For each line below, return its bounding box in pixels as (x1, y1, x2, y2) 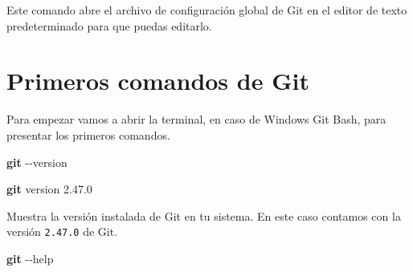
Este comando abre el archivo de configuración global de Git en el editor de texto (6, 2, 407, 18)
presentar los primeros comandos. (6, 126, 170, 143)
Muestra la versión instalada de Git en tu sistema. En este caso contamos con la (6, 207, 401, 224)
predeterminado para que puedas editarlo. (6, 17, 212, 34)
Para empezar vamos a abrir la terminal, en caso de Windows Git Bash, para (6, 111, 386, 128)
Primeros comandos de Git (6, 64, 309, 97)
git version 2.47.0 (6, 181, 92, 197)
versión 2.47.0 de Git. (6, 223, 118, 240)
